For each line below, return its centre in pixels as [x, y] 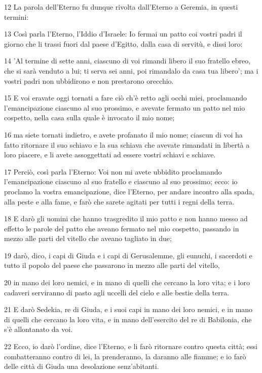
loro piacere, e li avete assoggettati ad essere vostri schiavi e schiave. [110, 155]
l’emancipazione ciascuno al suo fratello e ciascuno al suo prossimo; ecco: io [121, 181]
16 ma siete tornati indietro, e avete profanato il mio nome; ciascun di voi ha [123, 134]
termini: [16, 16]
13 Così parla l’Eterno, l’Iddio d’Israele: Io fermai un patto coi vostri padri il [123, 34]
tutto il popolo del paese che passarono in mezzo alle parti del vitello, [112, 265]
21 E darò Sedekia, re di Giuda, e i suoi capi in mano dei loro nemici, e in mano [128, 309]
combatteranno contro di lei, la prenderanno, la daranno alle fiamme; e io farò [125, 356]
